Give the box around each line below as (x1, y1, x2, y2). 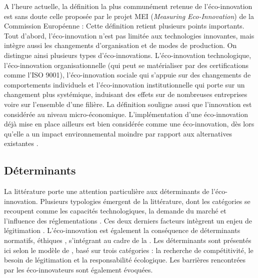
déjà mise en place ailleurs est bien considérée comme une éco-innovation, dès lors (4, 118, 254, 129)
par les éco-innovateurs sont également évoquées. (4, 264, 153, 274)
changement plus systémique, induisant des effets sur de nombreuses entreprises (4, 89, 247, 99)
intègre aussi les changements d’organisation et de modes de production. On (4, 40, 237, 50)
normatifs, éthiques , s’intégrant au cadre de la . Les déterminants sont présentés (4, 235, 251, 245)
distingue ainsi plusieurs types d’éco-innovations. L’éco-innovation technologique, (4, 49, 251, 60)
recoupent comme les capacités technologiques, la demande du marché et (4, 205, 226, 216)
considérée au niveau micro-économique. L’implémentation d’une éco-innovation (4, 108, 248, 119)
